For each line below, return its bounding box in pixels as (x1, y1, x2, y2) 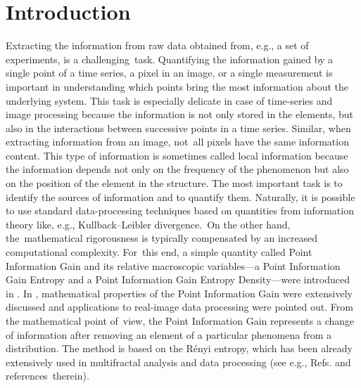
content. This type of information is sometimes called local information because (6, 148, 348, 162)
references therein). (6, 368, 89, 383)
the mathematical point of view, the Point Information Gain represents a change (6, 313, 355, 328)
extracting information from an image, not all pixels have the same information (6, 134, 349, 149)
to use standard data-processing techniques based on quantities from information (6, 203, 354, 218)
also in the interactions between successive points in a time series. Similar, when (6, 120, 351, 135)
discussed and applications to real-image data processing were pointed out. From (6, 299, 353, 314)
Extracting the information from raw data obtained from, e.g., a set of (6, 38, 309, 53)
